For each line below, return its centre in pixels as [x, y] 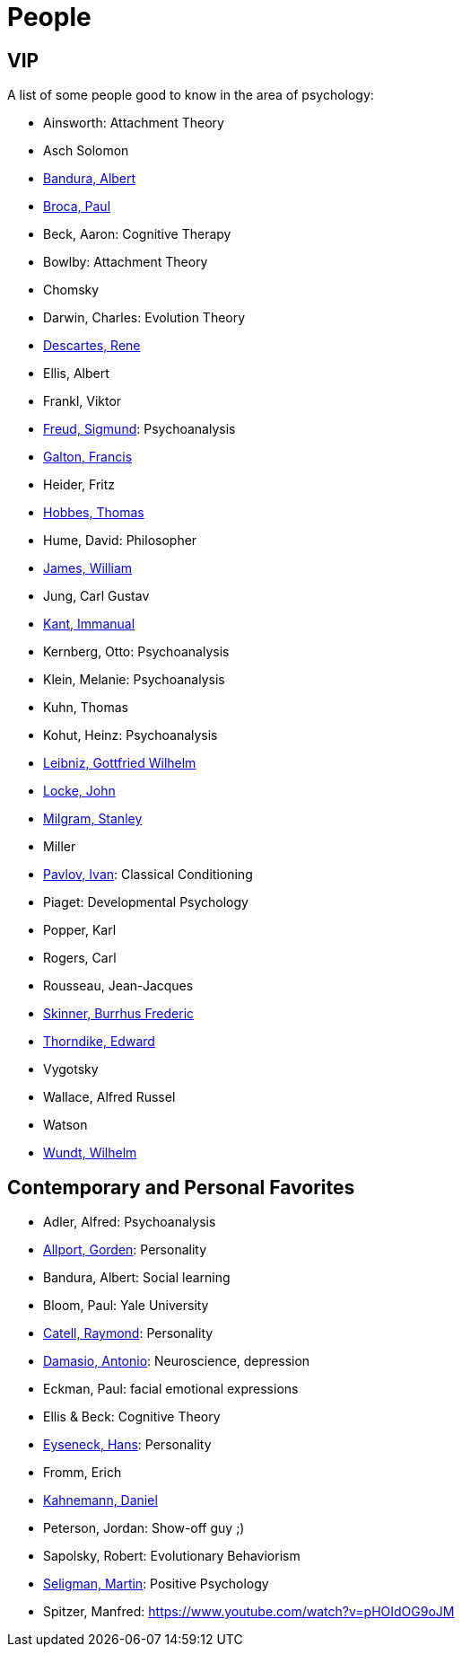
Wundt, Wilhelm [90, 1153]
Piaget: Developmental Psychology [146, 902]
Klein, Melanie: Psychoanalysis [134, 680]
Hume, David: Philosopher [120, 541]
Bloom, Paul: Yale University [126, 1306]
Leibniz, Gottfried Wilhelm [120, 763]
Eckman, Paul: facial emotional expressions [171, 1389]
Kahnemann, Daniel [100, 1500]
